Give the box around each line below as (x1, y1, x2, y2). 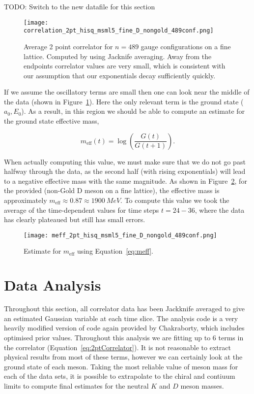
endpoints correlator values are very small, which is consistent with (24, 61, 226, 71)
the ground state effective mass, (4, 116, 99, 126)
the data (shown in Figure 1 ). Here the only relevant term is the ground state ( (4, 96, 244, 106)
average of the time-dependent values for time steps (4, 204, 159, 215)
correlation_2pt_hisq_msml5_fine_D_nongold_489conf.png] (24, 27, 214, 34)
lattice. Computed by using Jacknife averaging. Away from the (24, 51, 212, 61)
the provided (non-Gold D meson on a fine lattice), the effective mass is (4, 185, 220, 196)
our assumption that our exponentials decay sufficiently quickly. (24, 70, 216, 80)
